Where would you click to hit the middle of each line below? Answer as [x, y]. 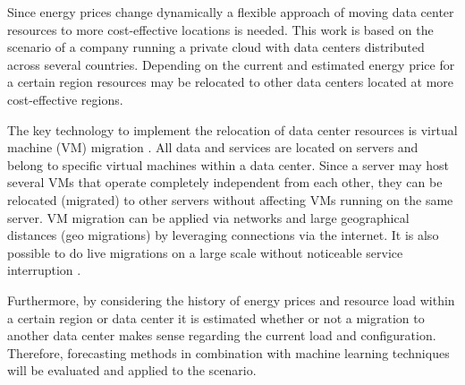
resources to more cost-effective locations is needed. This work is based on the [220, 29]
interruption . [44, 270]
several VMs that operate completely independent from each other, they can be [225, 182]
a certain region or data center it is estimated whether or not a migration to [216, 317]
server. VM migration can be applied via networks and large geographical [208, 217]
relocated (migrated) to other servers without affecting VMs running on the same [230, 199]
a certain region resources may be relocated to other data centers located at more [231, 82]
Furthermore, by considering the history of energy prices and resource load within [231, 299]
